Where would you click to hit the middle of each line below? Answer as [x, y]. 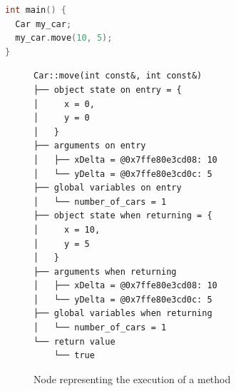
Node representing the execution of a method [132, 379]
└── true [74, 356]
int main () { [36, 10]
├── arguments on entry [90, 146]
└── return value [75, 341]
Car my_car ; [43, 24]
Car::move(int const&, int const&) [118, 76]
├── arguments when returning [105, 271]
